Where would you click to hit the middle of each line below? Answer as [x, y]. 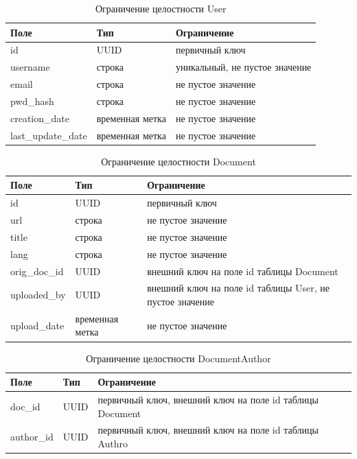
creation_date [40, 118]
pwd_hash [32, 101]
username [30, 67]
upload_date [37, 325]
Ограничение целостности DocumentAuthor [178, 358]
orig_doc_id [37, 271]
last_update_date [49, 135]
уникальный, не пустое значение [243, 67]
